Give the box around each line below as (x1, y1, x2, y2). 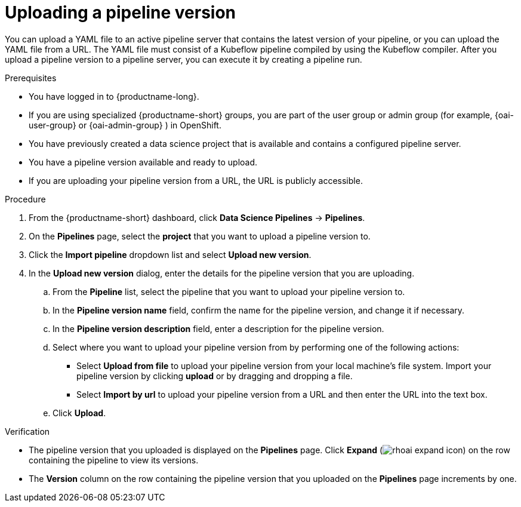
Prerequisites (5, 72, 57, 83)
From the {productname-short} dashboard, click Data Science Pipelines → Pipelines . (29, 212, 365, 223)
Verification (5, 426, 50, 437)
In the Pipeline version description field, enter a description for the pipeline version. (53, 323, 384, 334)
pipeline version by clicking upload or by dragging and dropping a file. (76, 370, 353, 381)
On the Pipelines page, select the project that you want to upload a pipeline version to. (29, 231, 371, 241)
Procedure (5, 193, 46, 204)
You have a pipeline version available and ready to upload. (29, 156, 258, 167)
